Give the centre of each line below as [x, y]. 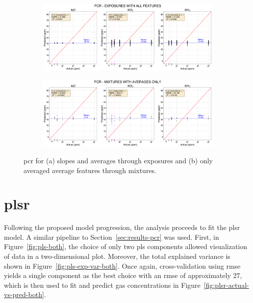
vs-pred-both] [24, 294]
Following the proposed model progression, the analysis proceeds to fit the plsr [122, 227]
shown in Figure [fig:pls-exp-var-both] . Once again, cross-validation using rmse [122, 265]
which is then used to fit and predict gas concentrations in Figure [102, 285]
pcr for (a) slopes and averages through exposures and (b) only [118, 160]
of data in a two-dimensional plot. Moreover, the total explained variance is [117, 256]
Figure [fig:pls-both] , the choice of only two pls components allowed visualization [126, 246]
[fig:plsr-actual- [226, 285]
